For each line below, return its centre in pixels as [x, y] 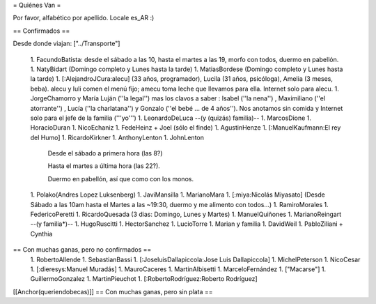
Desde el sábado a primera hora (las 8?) [105, 153]
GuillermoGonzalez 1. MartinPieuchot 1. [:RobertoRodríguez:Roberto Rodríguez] [144, 279]
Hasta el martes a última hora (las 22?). [104, 166]
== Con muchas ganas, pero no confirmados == [82, 250]
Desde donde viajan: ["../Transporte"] [66, 44]
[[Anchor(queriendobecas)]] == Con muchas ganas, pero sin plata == [113, 291]
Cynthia [41, 234]
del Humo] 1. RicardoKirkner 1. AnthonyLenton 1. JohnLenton [117, 137]
